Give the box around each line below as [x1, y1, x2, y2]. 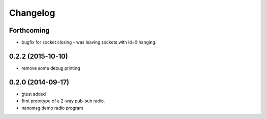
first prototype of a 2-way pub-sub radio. [21, 98, 105, 104]
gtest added [21, 91, 46, 97]
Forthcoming [9, 26, 50, 35]
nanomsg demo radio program [21, 105, 83, 111]
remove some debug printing [21, 65, 81, 71]
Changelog [9, 7, 55, 18]
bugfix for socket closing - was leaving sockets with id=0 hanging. [21, 40, 157, 45]
